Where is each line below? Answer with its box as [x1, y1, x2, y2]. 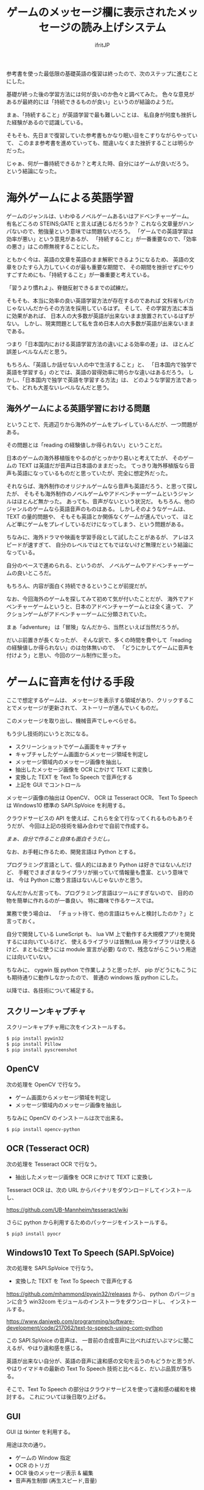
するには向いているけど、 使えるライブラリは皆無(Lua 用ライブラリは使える [6, 938, 196, 945]
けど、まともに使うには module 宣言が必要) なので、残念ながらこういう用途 [6, 945, 197, 953]
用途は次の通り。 [6, 1441, 49, 1449]
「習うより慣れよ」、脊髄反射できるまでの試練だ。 [6, 284, 132, 291]
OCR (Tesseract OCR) [6, 1143, 90, 1154]
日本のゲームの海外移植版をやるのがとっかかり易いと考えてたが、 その [6, 454, 184, 461]
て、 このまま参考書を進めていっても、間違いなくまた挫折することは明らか [6, 139, 194, 146]
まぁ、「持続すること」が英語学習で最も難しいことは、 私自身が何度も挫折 [6, 111, 192, 118]
